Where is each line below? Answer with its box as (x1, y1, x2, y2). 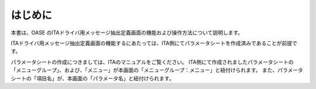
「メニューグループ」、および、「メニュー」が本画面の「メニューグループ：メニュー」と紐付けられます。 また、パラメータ (11, 67, 304, 74)
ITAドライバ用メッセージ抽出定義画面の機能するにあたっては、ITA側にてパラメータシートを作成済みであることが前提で (11, 40, 298, 47)
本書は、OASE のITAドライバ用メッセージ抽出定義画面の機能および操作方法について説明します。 (11, 29, 243, 36)
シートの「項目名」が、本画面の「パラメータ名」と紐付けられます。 (11, 74, 174, 81)
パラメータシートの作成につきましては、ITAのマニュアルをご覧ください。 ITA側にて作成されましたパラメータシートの (11, 58, 294, 65)
